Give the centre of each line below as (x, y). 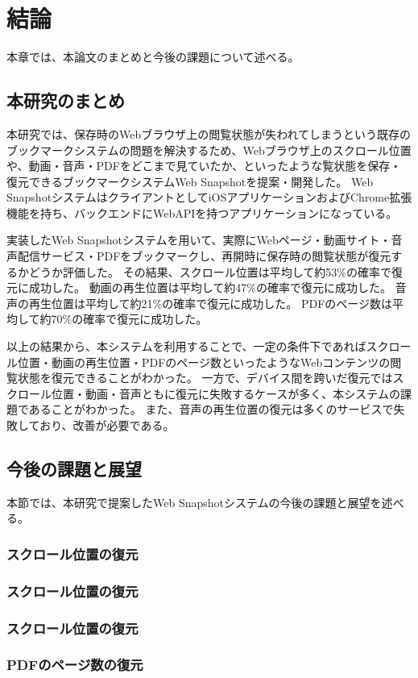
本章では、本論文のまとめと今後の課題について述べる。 (153, 57)
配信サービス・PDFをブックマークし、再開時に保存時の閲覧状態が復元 (204, 256)
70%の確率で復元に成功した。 (129, 319)
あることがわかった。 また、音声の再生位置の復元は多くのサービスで (211, 409)
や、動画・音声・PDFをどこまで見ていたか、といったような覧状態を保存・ (204, 166)
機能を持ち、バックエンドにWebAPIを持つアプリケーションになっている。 (202, 212)
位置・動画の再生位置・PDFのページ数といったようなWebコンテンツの (204, 362)
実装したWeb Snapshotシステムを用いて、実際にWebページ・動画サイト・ (199, 240)
